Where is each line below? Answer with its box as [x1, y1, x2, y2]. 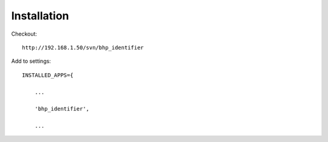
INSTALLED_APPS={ [22, 71, 73, 79]
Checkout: [11, 30, 38, 37]
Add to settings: [11, 57, 51, 65]
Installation [11, 9, 69, 22]
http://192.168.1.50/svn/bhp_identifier [22, 44, 144, 51]
